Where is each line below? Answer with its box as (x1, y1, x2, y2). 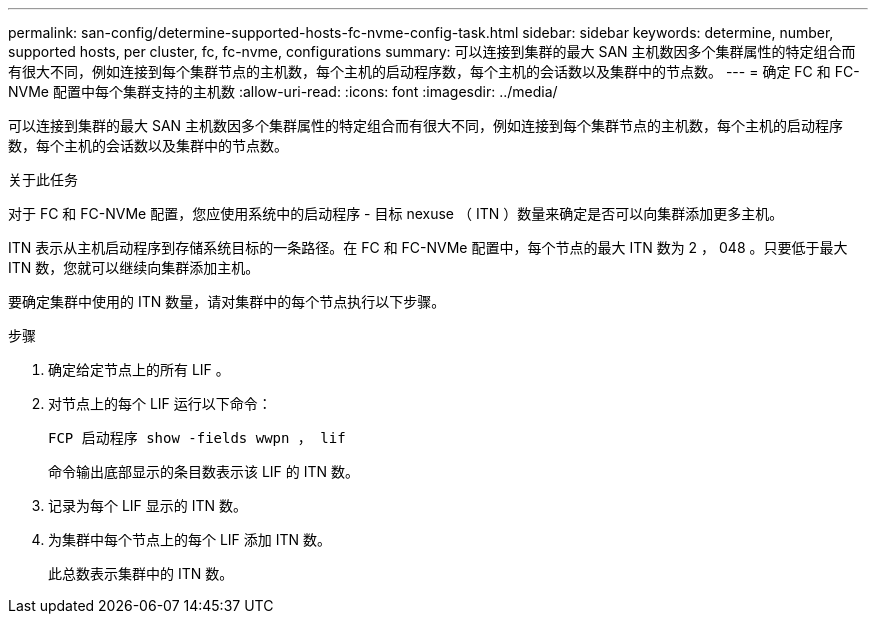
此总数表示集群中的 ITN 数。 (48, 565, 234, 582)
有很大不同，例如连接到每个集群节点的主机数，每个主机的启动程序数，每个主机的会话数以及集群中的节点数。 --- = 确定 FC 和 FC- (8, 63, 860, 80)
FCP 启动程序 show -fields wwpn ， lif (48, 430, 346, 446)
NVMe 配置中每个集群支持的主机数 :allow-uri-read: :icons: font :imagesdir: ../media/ (8, 83, 558, 100)
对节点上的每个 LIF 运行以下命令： (48, 395, 272, 412)
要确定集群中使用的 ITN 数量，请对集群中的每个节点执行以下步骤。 (8, 293, 446, 310)
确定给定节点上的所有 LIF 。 (48, 361, 230, 378)
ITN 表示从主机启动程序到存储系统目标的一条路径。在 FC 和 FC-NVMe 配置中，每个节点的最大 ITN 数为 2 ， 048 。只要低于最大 (8, 239, 848, 256)
